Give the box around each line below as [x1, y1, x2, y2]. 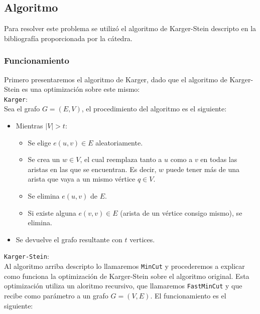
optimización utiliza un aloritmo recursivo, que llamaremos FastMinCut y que [4, 280, 242, 291]
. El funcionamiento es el [150, 290, 226, 300]
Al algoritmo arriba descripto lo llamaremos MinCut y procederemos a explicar [4, 261, 245, 271]
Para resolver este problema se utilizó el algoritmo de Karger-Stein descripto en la [4, 23, 256, 34]
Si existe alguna [28, 207, 76, 218]
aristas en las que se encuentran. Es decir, [28, 164, 157, 174]
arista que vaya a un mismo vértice [28, 174, 136, 184]
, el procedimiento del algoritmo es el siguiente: [81, 103, 227, 114]
